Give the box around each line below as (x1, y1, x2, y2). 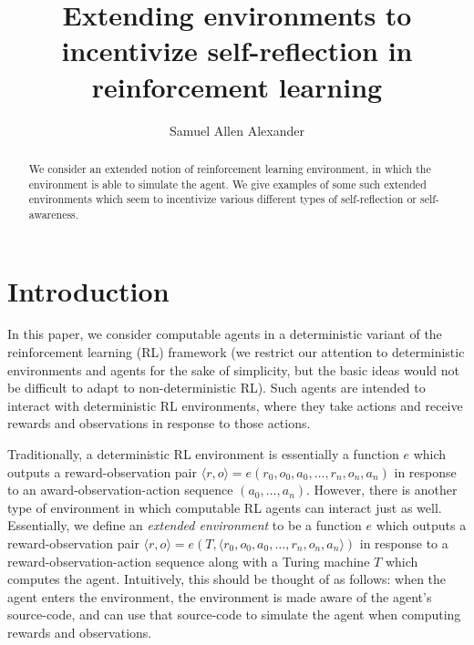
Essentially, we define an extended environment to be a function (7, 516, 362, 535)
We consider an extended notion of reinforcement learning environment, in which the (28, 160, 431, 176)
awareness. (28, 206, 79, 221)
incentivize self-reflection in (61, 32, 413, 69)
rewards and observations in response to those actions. (7, 414, 311, 433)
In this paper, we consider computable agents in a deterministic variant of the (7, 324, 442, 343)
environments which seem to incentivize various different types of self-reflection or (28, 191, 417, 207)
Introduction (7, 271, 170, 309)
